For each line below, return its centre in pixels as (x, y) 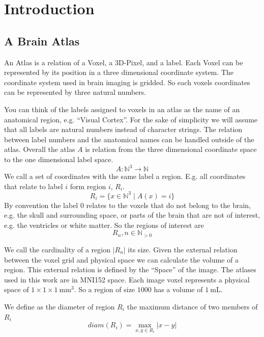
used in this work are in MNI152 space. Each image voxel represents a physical (127, 279)
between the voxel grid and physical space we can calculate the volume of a (121, 259)
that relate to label (34, 186)
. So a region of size (105, 289)
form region (88, 186)
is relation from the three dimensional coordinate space (171, 149)
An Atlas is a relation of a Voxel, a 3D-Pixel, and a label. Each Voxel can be (124, 62)
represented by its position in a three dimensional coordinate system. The (119, 72)
